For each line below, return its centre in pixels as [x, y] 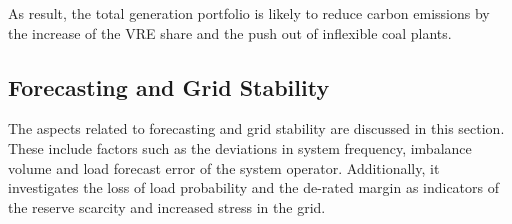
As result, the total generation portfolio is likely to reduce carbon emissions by [249, 13]
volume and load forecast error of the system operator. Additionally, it [224, 167]
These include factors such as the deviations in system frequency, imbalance [240, 147]
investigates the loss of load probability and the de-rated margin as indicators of [254, 187]
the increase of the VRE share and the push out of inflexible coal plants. [230, 32]
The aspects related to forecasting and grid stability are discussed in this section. [256, 128]
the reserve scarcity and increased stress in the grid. [167, 206]
